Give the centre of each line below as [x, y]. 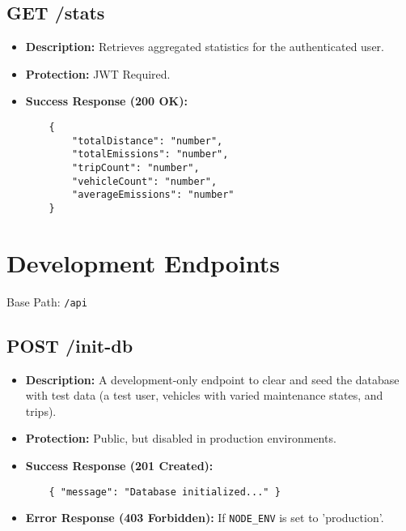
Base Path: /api [47, 301]
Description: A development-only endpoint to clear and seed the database [212, 379]
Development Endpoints [144, 262]
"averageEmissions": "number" [153, 195]
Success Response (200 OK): [106, 101]
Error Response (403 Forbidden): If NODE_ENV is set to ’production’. [205, 518]
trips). [41, 411]
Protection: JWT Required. [98, 73]
